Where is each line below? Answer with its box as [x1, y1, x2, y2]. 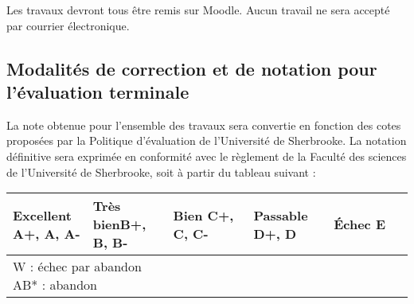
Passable [253, 205, 308, 224]
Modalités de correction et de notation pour [6, 56, 377, 80]
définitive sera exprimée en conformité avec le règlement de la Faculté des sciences [6, 147, 407, 164]
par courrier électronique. [6, 17, 130, 33]
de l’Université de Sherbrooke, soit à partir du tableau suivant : [6, 163, 316, 180]
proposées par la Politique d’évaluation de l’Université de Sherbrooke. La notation [6, 132, 407, 149]
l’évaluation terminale [6, 79, 189, 103]
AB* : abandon [13, 275, 98, 294]
